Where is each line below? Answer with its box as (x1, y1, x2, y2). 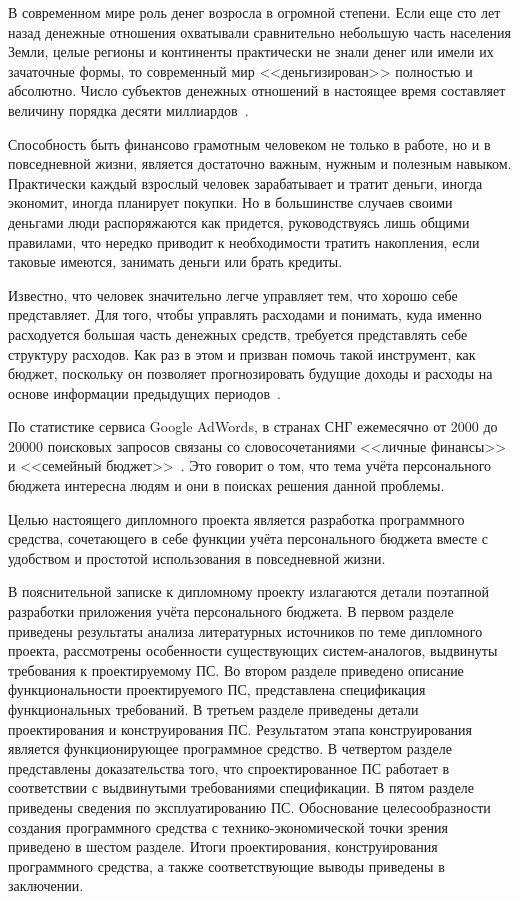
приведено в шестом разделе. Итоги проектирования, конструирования (8, 836, 438, 857)
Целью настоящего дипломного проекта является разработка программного (8, 508, 465, 529)
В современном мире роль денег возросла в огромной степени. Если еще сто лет (8, 2, 501, 22)
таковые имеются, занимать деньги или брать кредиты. (8, 251, 343, 272)
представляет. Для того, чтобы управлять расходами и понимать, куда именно (8, 304, 482, 325)
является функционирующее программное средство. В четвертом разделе (8, 738, 452, 759)
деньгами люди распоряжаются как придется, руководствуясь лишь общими (8, 211, 470, 232)
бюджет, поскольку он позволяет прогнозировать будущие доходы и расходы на (8, 363, 493, 384)
